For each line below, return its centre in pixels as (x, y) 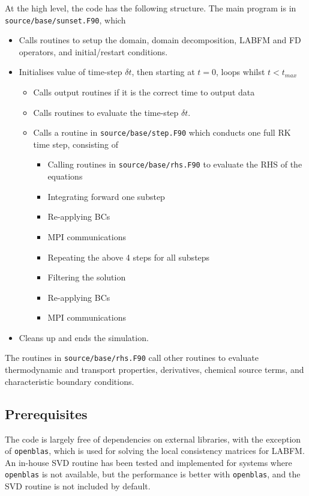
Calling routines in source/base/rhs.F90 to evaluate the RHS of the (175, 164)
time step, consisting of (76, 144)
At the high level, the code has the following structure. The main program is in (151, 8)
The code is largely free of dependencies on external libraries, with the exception (153, 439)
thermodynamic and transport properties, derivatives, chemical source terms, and (154, 370)
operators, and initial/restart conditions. (93, 51)
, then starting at (163, 72)
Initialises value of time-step (70, 72)
